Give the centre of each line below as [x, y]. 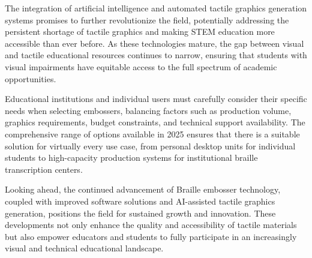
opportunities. [31, 78]
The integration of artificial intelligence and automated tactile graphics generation [156, 8]
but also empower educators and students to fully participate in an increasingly [151, 236]
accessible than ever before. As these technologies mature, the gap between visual [154, 43]
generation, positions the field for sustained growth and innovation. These [140, 213]
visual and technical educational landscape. [84, 248]
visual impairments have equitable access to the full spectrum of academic [141, 66]
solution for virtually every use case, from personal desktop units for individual [150, 145]
